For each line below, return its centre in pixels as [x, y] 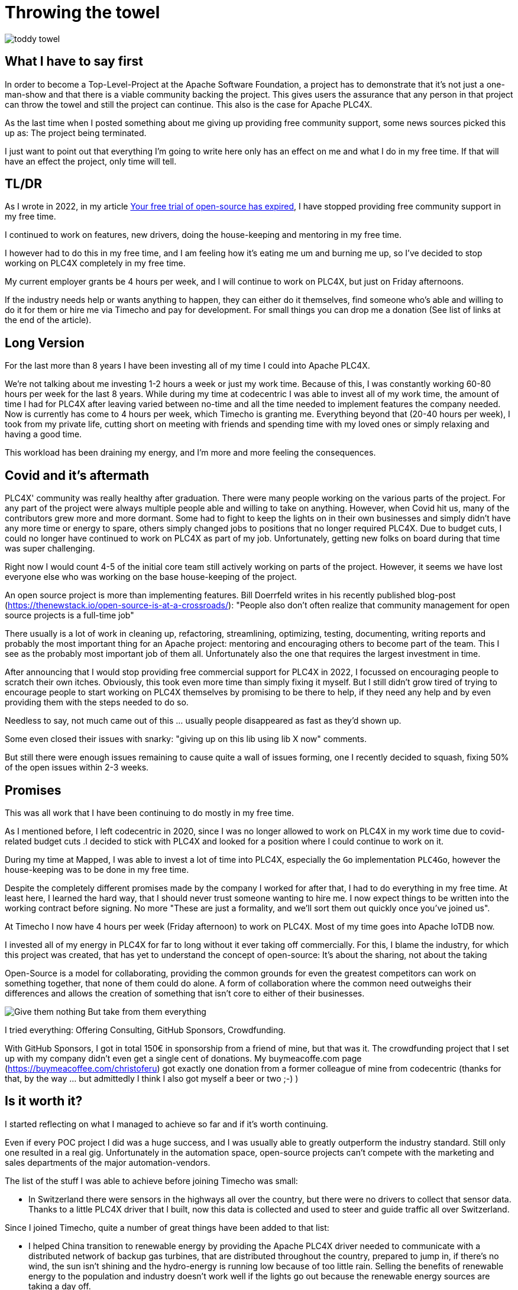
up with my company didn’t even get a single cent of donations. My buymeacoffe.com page [183, 1058]
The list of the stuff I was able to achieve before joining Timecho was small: [151, 1181]
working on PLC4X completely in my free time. [95, 263]
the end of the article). [48, 320]
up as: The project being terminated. [76, 133]
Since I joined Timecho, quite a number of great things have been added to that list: [167, 1227]
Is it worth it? [44, 1101]
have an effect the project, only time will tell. [91, 161]
